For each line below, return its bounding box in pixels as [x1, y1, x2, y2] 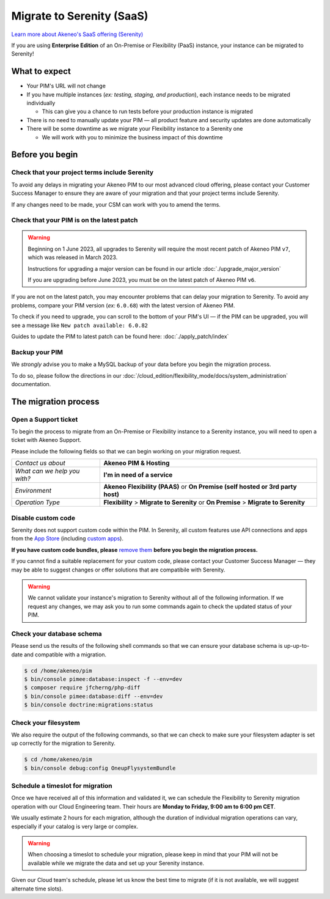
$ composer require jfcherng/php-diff [24, 684, 141, 691]
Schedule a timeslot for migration [11, 782, 112, 790]
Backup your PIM [11, 348, 64, 356]
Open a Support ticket [11, 415, 78, 424]
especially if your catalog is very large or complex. [11, 823, 139, 830]
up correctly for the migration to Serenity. [11, 739, 116, 747]
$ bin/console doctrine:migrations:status [24, 702, 153, 708]
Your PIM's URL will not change [26, 83, 106, 90]
